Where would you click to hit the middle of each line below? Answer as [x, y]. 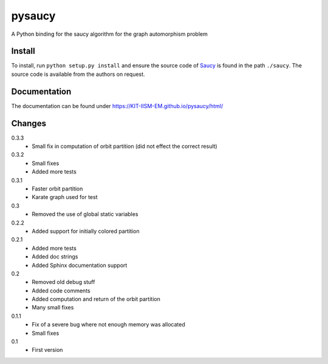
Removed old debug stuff [63, 282]
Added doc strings [55, 257]
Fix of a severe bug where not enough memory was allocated [108, 325]
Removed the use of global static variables [85, 214]
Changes [29, 123]
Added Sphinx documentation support [80, 265]
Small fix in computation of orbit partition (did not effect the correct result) [125, 146]
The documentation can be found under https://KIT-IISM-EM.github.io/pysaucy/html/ [117, 106]
